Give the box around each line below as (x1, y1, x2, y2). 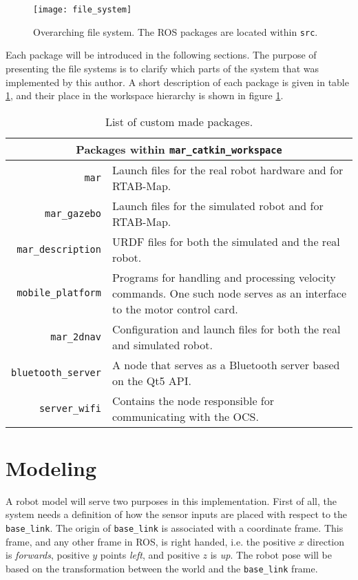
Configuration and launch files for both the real (112, 320, 341, 337)
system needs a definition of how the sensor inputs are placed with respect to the (6, 507, 348, 521)
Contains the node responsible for (112, 392, 274, 408)
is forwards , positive (6, 548, 89, 562)
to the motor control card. (112, 300, 238, 317)
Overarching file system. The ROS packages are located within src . (33, 24, 318, 39)
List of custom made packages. (105, 113, 253, 130)
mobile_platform (17, 287, 101, 299)
